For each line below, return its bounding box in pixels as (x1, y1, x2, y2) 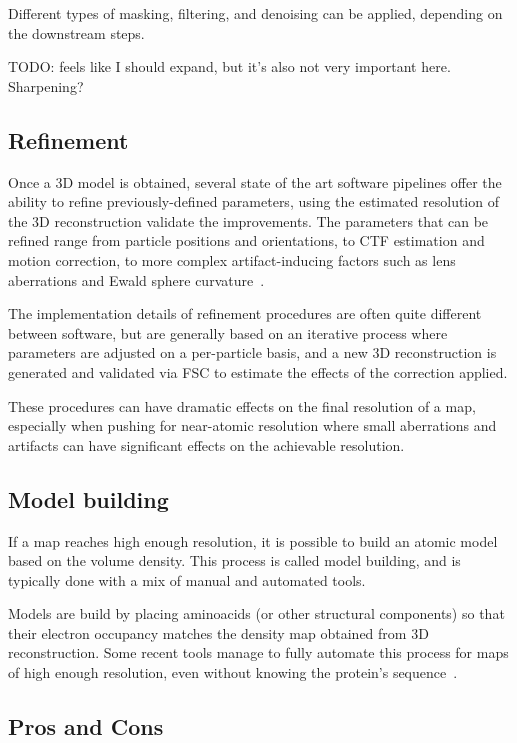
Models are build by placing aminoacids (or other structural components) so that (8, 603, 505, 624)
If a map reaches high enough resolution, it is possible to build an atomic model (8, 530, 498, 551)
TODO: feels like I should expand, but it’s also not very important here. (8, 56, 451, 77)
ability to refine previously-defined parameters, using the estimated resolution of (8, 191, 499, 212)
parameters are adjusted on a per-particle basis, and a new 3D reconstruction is (8, 342, 497, 363)
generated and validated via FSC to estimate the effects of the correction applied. (8, 361, 508, 382)
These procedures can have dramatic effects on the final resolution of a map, (8, 395, 476, 416)
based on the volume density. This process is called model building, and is (8, 550, 461, 571)
